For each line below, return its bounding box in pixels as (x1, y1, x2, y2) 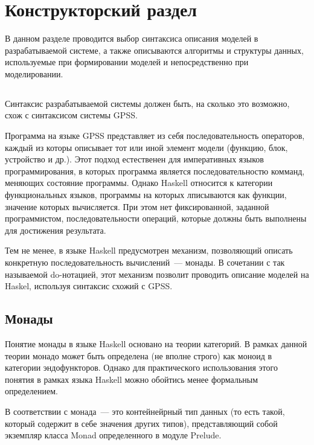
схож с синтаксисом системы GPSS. (5, 109, 138, 121)
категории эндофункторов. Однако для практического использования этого (5, 361, 278, 374)
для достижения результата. (5, 223, 106, 236)
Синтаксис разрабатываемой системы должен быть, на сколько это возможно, (5, 97, 290, 109)
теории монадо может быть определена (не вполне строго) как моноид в (5, 349, 272, 362)
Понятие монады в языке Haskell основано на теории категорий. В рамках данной (5, 338, 307, 350)
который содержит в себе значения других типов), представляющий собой (5, 417, 278, 429)
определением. (5, 385, 59, 397)
